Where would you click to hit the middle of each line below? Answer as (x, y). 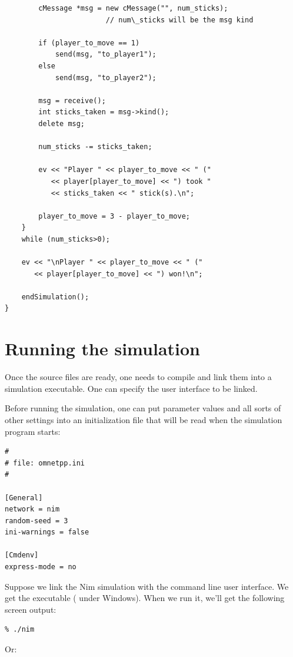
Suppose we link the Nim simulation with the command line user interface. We (147, 586)
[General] (24, 498)
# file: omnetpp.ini (45, 463)
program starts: (33, 431)
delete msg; (62, 123)
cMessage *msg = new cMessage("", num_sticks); (133, 8)
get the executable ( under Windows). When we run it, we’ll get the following (145, 598)
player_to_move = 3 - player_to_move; (114, 216)
